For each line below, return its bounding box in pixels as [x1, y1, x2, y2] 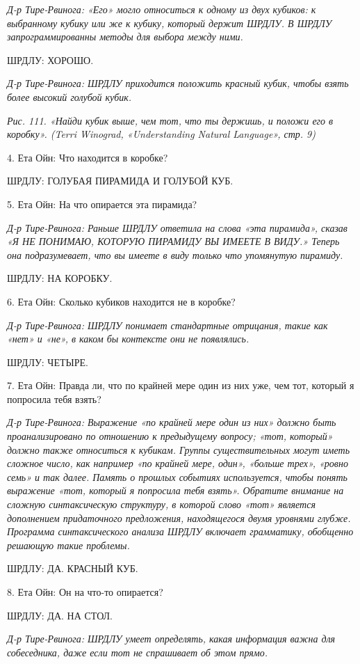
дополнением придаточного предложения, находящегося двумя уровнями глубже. [7, 510, 351, 525]
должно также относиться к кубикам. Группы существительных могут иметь [7, 442, 350, 457]
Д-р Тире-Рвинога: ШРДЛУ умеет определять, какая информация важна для [7, 631, 336, 646]
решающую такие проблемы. [7, 537, 130, 552]
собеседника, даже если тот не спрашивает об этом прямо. [7, 645, 268, 659]
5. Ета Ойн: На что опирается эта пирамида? [7, 196, 197, 211]
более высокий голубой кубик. [7, 89, 132, 104]
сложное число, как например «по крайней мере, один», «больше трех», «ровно [7, 456, 348, 471]
